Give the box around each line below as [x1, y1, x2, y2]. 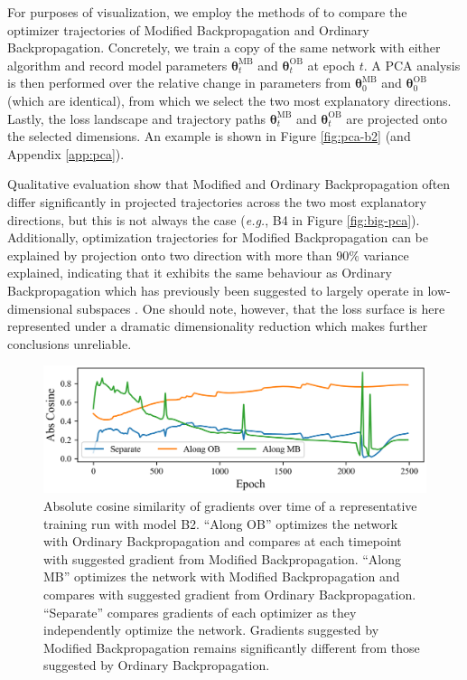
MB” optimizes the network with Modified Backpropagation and [43, 567, 400, 586]
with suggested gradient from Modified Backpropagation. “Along [43, 549, 402, 568]
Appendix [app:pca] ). [7, 144, 125, 163]
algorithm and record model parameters [7, 55, 228, 74]
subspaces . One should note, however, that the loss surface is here [77, 298, 445, 317]
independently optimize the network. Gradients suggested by [43, 620, 379, 639]
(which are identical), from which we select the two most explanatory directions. [7, 90, 452, 109]
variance [363, 245, 409, 264]
